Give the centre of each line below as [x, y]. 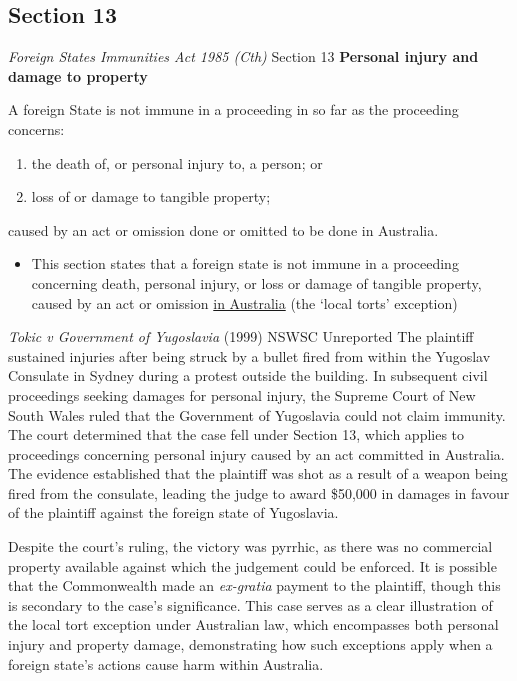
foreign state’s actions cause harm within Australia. [166, 663]
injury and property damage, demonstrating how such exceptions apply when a [250, 644]
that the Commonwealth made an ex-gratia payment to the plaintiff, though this [254, 585]
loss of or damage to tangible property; [151, 196]
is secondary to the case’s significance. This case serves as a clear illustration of [250, 604]
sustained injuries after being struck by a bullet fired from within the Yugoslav [249, 355]
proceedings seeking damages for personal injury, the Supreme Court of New [242, 394]
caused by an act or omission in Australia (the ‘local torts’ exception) [244, 302]
